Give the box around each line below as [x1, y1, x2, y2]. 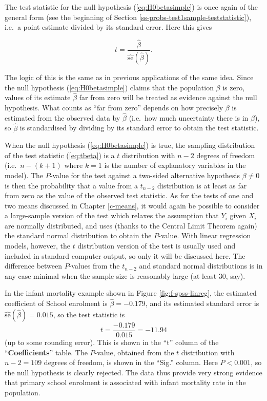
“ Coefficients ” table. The [5, 347, 88, 357]
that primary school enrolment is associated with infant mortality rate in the [5, 377, 246, 388]
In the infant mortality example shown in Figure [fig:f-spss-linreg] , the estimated [5, 288, 257, 298]
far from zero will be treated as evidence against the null [79, 92, 257, 103]
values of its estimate [5, 92, 71, 103]
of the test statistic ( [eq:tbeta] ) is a [5, 149, 115, 160]
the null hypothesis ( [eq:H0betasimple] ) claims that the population [5, 82, 214, 92]
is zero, [222, 82, 245, 92]
